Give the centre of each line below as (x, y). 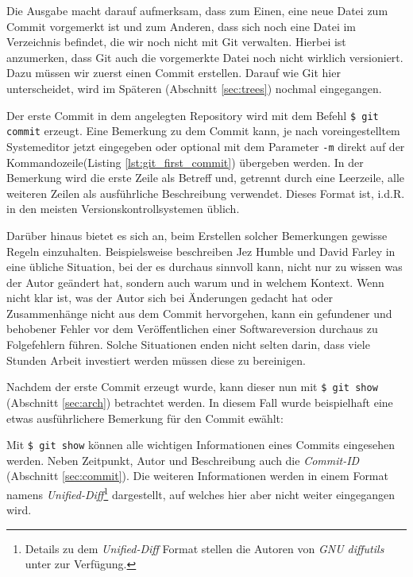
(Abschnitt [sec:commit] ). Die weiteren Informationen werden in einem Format (197, 476)
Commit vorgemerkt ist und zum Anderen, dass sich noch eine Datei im (181, 26)
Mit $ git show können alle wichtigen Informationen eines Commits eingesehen (201, 445)
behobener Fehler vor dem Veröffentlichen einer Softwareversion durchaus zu (192, 329)
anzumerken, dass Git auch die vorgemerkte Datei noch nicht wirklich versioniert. (205, 57)
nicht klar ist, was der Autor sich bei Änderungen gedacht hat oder (170, 298)
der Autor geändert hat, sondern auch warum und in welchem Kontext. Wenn (195, 282)
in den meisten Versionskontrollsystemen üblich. (123, 209)
